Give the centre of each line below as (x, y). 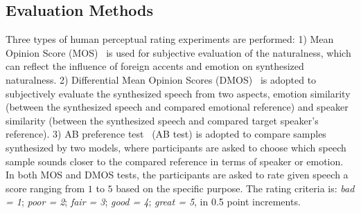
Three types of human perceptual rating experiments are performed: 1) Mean (170, 39)
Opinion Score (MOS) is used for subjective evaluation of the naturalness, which (178, 52)
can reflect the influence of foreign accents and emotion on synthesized (155, 66)
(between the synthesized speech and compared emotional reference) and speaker (177, 107)
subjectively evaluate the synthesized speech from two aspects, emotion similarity (178, 93)
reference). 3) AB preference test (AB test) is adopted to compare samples (166, 134)
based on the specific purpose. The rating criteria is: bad (235, 188)
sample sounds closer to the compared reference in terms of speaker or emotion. (175, 161)
